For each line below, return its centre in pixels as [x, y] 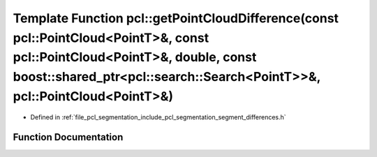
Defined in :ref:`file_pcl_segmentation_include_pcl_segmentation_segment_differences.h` [158, 117]
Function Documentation [68, 137]
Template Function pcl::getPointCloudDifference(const [176, 18]
